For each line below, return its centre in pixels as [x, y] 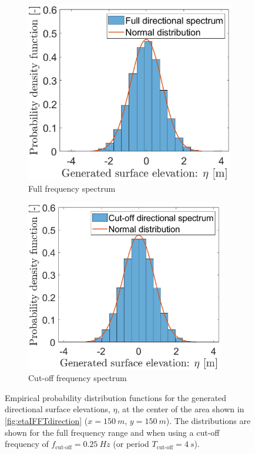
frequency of [27, 444]
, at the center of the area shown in [181, 409]
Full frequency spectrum [72, 188]
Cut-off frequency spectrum [78, 378]
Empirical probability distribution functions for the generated [116, 397]
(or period [131, 444]
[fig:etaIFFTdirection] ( [46, 420]
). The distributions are [208, 420]
